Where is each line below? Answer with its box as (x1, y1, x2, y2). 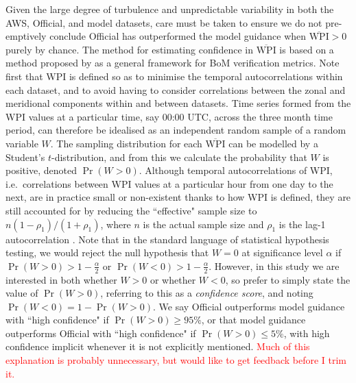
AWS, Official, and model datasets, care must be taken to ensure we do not (5, 15, 322, 29)
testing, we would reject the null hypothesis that (5, 245, 209, 260)
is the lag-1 (278, 217, 326, 231)
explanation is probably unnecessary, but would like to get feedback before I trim (5, 353, 347, 367)
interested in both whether (5, 272, 117, 286)
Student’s (5, 149, 45, 164)
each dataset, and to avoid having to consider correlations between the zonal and (5, 82, 346, 97)
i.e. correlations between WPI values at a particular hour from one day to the (5, 176, 333, 190)
